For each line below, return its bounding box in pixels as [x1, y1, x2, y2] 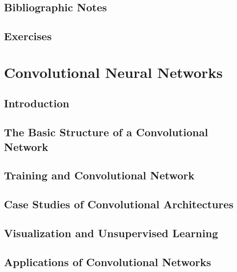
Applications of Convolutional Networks [4, 254, 211, 269]
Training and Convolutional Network [4, 168, 195, 183]
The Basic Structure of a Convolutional [4, 124, 208, 140]
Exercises [4, 28, 52, 44]
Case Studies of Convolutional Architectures [4, 197, 234, 212]
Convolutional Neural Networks [4, 62, 223, 82]
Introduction [4, 96, 70, 111]
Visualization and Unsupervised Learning [4, 225, 218, 240]
